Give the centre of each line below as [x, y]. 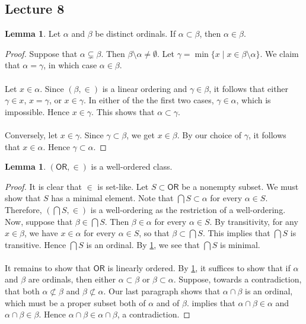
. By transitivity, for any [254, 221]
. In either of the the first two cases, [149, 100]
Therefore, [23, 209]
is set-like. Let [123, 186]
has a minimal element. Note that [112, 198]
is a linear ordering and [145, 88]
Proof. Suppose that [41, 53]
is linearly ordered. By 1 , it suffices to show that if [199, 267]
